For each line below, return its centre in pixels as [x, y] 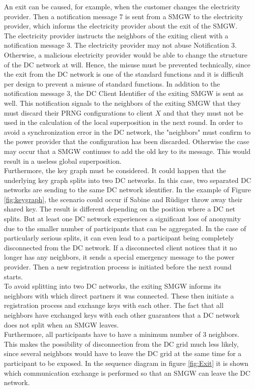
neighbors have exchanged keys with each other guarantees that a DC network [122, 315]
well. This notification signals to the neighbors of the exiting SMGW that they [122, 103]
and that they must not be [203, 112]
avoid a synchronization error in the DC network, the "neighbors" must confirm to [127, 132]
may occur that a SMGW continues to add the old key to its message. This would [127, 151]
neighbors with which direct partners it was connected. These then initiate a [119, 295]
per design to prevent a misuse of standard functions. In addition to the [112, 83]
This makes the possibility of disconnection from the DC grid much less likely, [121, 344]
